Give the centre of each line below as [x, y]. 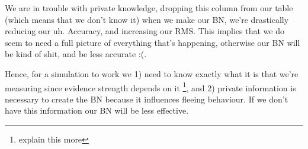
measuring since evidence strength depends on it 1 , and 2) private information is [150, 87]
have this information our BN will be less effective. [97, 110]
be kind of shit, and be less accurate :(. [76, 54]
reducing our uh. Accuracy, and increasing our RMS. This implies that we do [145, 31]
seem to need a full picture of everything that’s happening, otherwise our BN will [153, 42]
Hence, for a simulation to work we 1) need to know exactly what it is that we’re [152, 73]
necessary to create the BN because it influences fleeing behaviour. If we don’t [147, 99]
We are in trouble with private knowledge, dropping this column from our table [149, 8]
